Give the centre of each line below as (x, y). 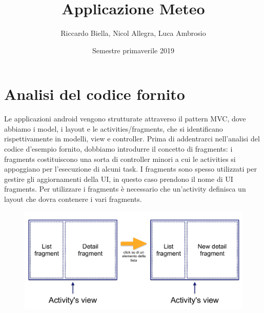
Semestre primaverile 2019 (133, 50)
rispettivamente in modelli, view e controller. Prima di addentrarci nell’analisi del (132, 139)
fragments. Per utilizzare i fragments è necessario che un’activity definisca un (125, 189)
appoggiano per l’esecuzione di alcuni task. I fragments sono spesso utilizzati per (130, 169)
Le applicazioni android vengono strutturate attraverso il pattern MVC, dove (125, 119)
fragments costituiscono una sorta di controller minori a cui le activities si (120, 159)
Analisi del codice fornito (95, 94)
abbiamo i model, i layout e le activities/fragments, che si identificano (114, 128)
